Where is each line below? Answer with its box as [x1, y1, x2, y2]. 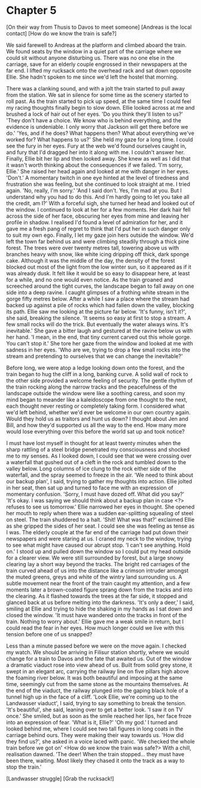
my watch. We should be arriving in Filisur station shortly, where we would [6, 648, 190, 655]
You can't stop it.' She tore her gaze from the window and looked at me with [6, 339, 193, 347]
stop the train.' [6, 763, 42, 771]
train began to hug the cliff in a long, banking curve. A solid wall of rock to [6, 370, 188, 378]
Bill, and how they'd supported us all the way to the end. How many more [6, 421, 187, 429]
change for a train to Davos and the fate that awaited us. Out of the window [6, 655, 192, 662]
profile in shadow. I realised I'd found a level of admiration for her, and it [6, 218, 183, 225]
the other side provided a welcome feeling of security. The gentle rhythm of [6, 377, 193, 384]
